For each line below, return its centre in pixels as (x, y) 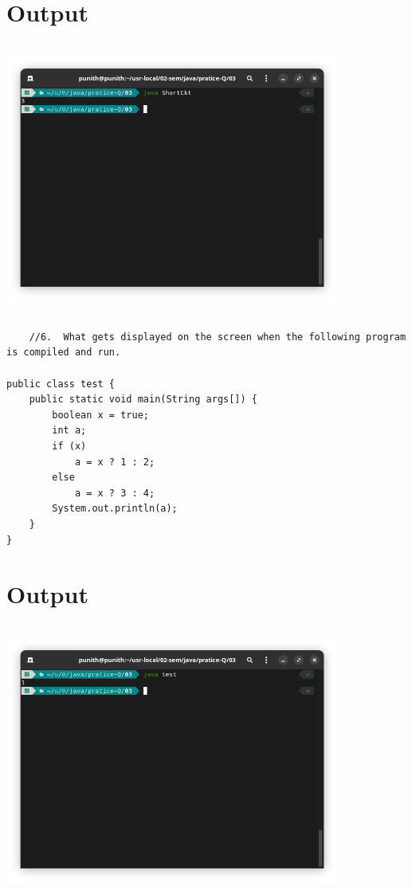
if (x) (69, 447)
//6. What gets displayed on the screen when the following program (218, 337)
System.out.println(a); (115, 509)
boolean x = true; (100, 415)
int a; (69, 431)
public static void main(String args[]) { (143, 400)
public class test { (61, 384)
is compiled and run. (64, 353)
